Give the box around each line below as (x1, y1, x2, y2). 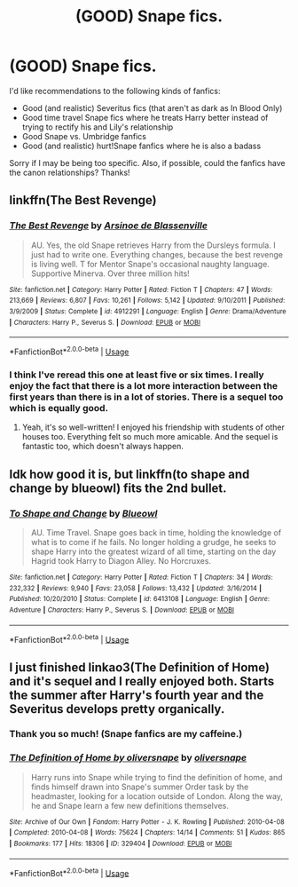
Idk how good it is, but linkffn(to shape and (9, 466, 250, 481)
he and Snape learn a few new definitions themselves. (30, 800, 229, 811)
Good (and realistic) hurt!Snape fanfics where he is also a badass (21, 140, 262, 151)
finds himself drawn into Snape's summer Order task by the (30, 781, 249, 792)
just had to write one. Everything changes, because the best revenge (30, 249, 284, 259)
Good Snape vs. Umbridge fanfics (21, 131, 146, 141)
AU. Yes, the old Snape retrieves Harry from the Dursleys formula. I (30, 240, 277, 250)
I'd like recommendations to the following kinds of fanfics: (9, 85, 221, 96)
